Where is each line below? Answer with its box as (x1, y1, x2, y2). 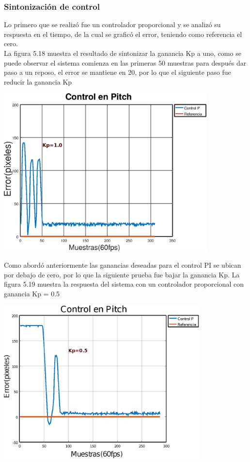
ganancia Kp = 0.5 (4, 288, 60, 298)
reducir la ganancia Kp (4, 76, 72, 86)
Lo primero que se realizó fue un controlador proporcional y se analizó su (4, 19, 221, 30)
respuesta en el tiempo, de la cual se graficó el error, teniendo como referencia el (4, 29, 242, 39)
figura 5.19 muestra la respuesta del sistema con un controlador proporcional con (4, 279, 244, 289)
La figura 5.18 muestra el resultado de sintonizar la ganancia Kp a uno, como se (4, 48, 241, 58)
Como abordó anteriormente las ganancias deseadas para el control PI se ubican (4, 260, 241, 270)
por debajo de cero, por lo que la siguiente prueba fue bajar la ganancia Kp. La (4, 269, 240, 279)
